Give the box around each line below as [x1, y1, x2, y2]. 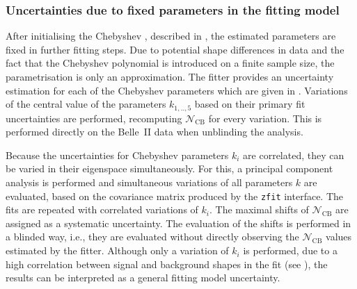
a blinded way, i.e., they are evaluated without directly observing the [6, 229, 299, 244]
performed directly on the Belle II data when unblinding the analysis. [6, 124, 303, 139]
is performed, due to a [243, 243, 338, 258]
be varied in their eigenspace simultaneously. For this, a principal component [6, 161, 333, 176]
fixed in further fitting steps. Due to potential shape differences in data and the [6, 42, 344, 56]
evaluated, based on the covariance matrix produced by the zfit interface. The [6, 188, 344, 203]
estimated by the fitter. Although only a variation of [6, 243, 229, 258]
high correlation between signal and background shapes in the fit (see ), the [6, 256, 328, 271]
